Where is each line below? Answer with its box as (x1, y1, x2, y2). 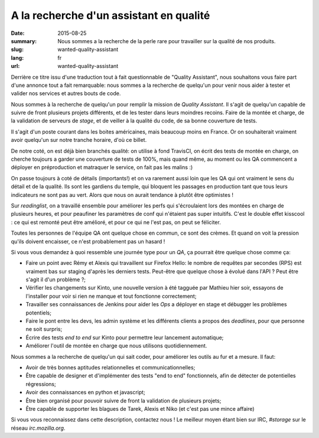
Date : (11, 30, 25, 37)
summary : (11, 37, 37, 44)
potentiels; (25, 309, 51, 316)
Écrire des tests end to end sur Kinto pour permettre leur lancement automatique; (25, 334, 224, 341)
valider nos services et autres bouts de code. (11, 90, 121, 97)
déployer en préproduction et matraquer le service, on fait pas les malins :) (11, 164, 193, 171)
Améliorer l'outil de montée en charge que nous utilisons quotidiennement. (25, 342, 207, 349)
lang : (11, 54, 24, 61)
